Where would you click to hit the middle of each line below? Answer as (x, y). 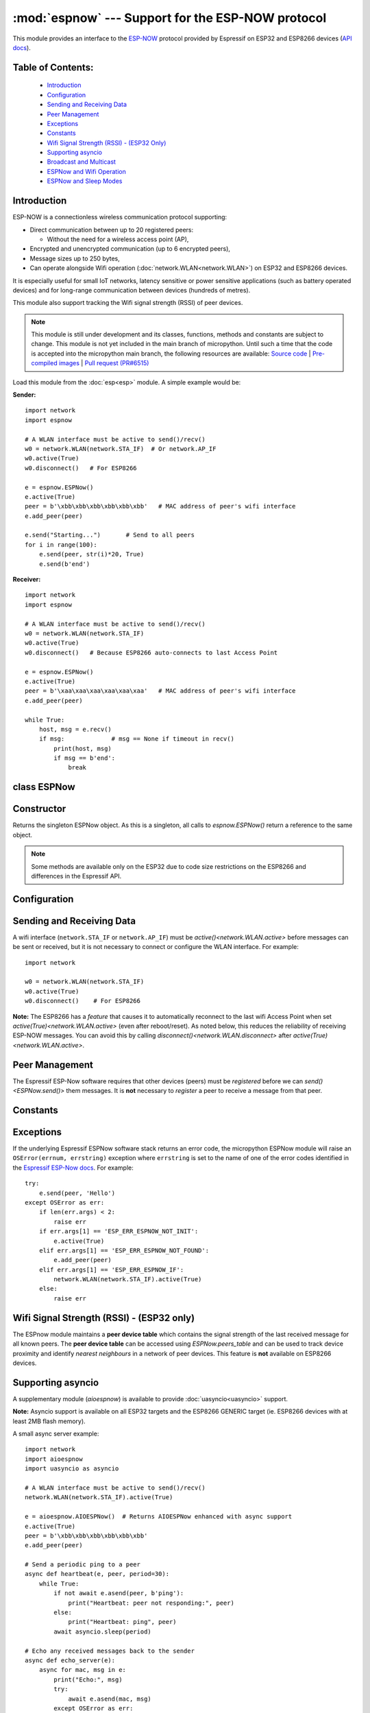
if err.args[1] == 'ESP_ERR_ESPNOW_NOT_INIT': (119, 1231)
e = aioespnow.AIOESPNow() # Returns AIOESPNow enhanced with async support (159, 1517)
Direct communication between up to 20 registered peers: (112, 230)
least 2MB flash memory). (49, 1421)
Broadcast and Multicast (82, 162)
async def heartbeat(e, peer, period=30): (97, 1574)
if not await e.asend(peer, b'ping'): (119, 1593)
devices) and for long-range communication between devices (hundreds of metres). (132, 290)
